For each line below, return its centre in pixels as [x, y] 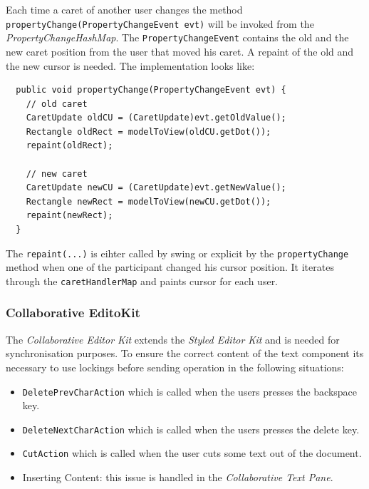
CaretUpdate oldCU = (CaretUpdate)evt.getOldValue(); [156, 118]
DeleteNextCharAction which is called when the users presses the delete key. [191, 429]
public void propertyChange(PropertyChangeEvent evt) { [151, 90]
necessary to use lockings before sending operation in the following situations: [175, 367]
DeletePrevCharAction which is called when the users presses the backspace [190, 391]
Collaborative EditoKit [73, 313]
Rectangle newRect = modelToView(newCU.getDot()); [149, 201]
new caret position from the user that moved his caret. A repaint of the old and [180, 51]
